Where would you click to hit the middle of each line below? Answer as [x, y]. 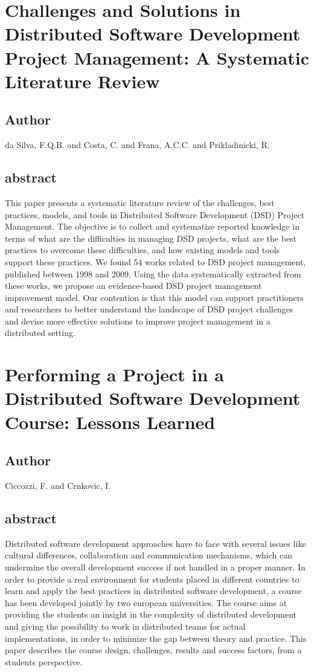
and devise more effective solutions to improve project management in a [138, 321]
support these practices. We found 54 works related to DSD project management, [155, 261]
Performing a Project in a [114, 374]
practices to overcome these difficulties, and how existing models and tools [143, 250]
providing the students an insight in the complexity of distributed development [151, 614]
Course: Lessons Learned [110, 422]
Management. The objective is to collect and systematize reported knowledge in [152, 226]
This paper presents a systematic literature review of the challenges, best [140, 202]
